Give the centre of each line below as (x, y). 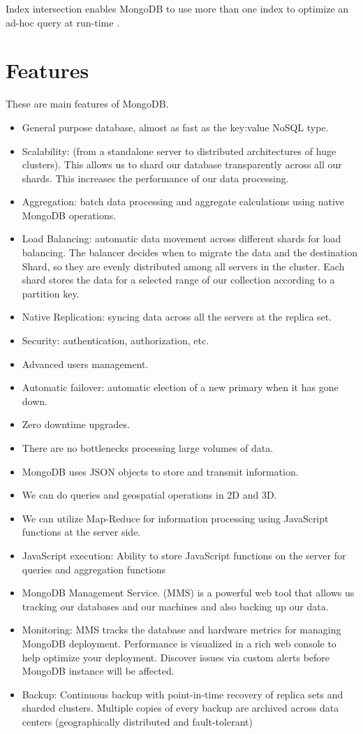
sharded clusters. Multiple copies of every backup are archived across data (180, 708)
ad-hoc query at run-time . (63, 22)
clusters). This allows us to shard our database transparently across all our (182, 164)
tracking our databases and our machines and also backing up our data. (175, 606)
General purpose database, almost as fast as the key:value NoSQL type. (175, 127)
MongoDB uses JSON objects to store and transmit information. (160, 471)
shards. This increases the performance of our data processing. (155, 178)
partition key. (51, 293)
